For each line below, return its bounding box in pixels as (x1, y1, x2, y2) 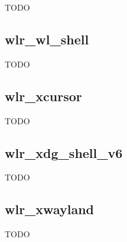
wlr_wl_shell (5, 30, 89, 48)
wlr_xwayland (5, 200, 94, 218)
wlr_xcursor (5, 86, 82, 105)
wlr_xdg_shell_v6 (5, 143, 123, 162)
